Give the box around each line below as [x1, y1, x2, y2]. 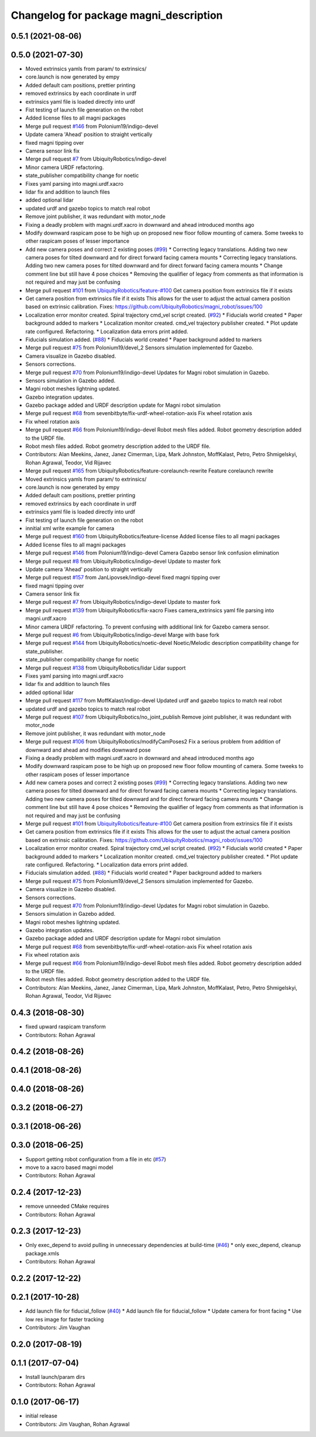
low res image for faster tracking [25, 1316, 104, 1323]
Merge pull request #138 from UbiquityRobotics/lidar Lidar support [25, 664, 186, 671]
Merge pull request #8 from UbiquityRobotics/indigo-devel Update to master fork [25, 558, 221, 565]
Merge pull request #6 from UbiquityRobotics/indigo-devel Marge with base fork [25, 631, 219, 638]
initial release [25, 1412, 58, 1419]
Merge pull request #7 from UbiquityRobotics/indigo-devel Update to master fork [25, 599, 221, 606]
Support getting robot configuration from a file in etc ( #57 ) [25, 1156, 166, 1163]
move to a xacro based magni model [25, 1164, 114, 1171]
